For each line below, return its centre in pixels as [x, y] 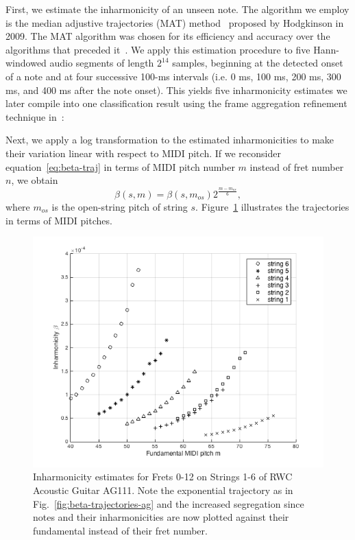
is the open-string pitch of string [120, 206]
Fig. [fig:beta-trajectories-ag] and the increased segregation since [169, 503]
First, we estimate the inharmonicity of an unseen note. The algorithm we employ [177, 9]
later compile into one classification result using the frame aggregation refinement [176, 103]
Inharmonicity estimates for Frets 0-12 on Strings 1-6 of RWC [163, 477]
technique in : [35, 116]
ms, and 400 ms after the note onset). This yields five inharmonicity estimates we [176, 90]
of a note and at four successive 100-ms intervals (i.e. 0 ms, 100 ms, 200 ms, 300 [173, 76]
